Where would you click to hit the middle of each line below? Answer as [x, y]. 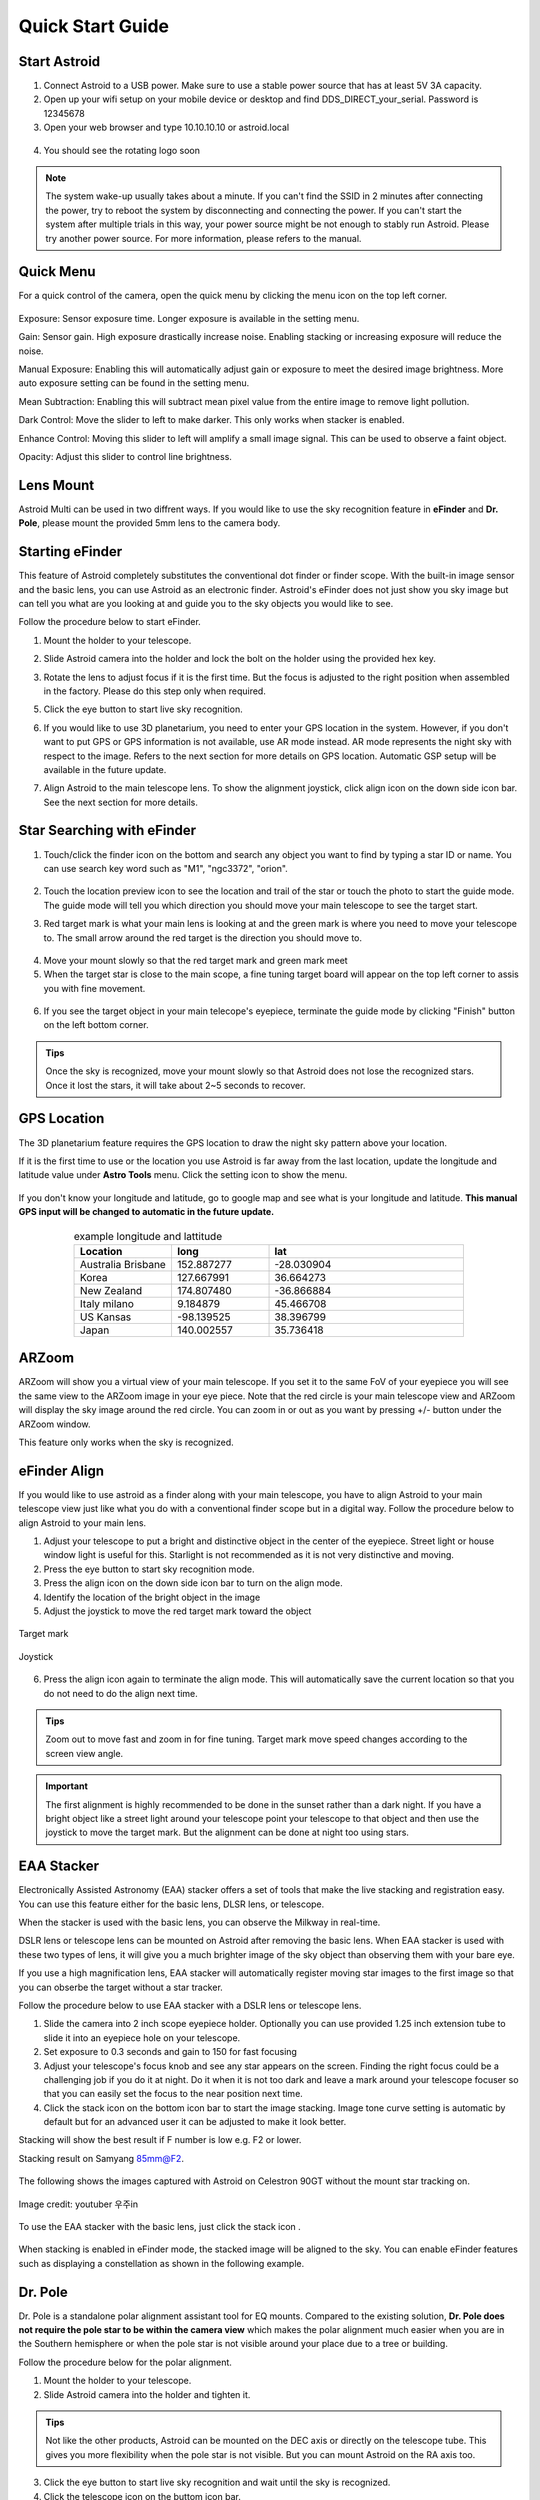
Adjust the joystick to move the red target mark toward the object [177, 1611]
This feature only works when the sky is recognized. [126, 1442]
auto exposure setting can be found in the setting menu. [134, 383]
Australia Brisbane [123, 1264]
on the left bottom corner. [96, 1025]
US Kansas [106, 1317]
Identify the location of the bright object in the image [152, 1597]
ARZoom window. [54, 1424]
